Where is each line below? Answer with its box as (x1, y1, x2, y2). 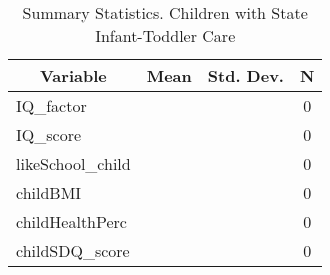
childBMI (16, 181, 82, 204)
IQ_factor (16, 94, 87, 117)
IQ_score (16, 123, 82, 146)
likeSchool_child (16, 152, 131, 175)
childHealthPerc (16, 210, 127, 233)
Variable (39, 64, 107, 87)
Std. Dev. (207, 64, 284, 87)
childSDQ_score (16, 239, 130, 262)
